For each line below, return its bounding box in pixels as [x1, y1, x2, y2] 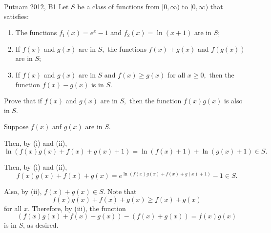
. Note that [103, 186, 137, 196]
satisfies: [4, 11, 29, 21]
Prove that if [4, 96, 42, 106]
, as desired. [23, 220, 59, 230]
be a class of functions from [77, 1, 160, 11]
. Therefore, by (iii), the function [27, 203, 126, 213]
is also [224, 96, 243, 106]
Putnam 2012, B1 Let [4, 1, 69, 11]
